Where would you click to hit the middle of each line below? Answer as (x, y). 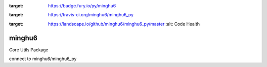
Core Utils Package (29, 50)
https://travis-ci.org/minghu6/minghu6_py (91, 15)
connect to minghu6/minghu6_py (43, 59)
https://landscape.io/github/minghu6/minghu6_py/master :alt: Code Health (124, 24)
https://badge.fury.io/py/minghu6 (82, 6)
